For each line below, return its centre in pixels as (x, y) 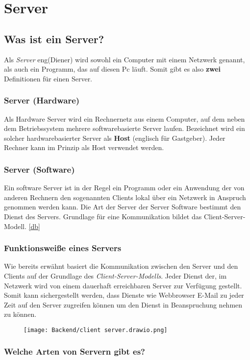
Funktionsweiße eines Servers (63, 248)
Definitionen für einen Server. (48, 78)
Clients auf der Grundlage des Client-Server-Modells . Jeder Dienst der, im (115, 275)
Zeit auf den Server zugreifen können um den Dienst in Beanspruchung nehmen (123, 304)
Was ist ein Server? (54, 39)
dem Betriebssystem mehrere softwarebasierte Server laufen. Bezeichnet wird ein (125, 128)
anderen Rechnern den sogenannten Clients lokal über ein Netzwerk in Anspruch (125, 197)
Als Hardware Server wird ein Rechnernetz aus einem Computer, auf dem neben (125, 118)
